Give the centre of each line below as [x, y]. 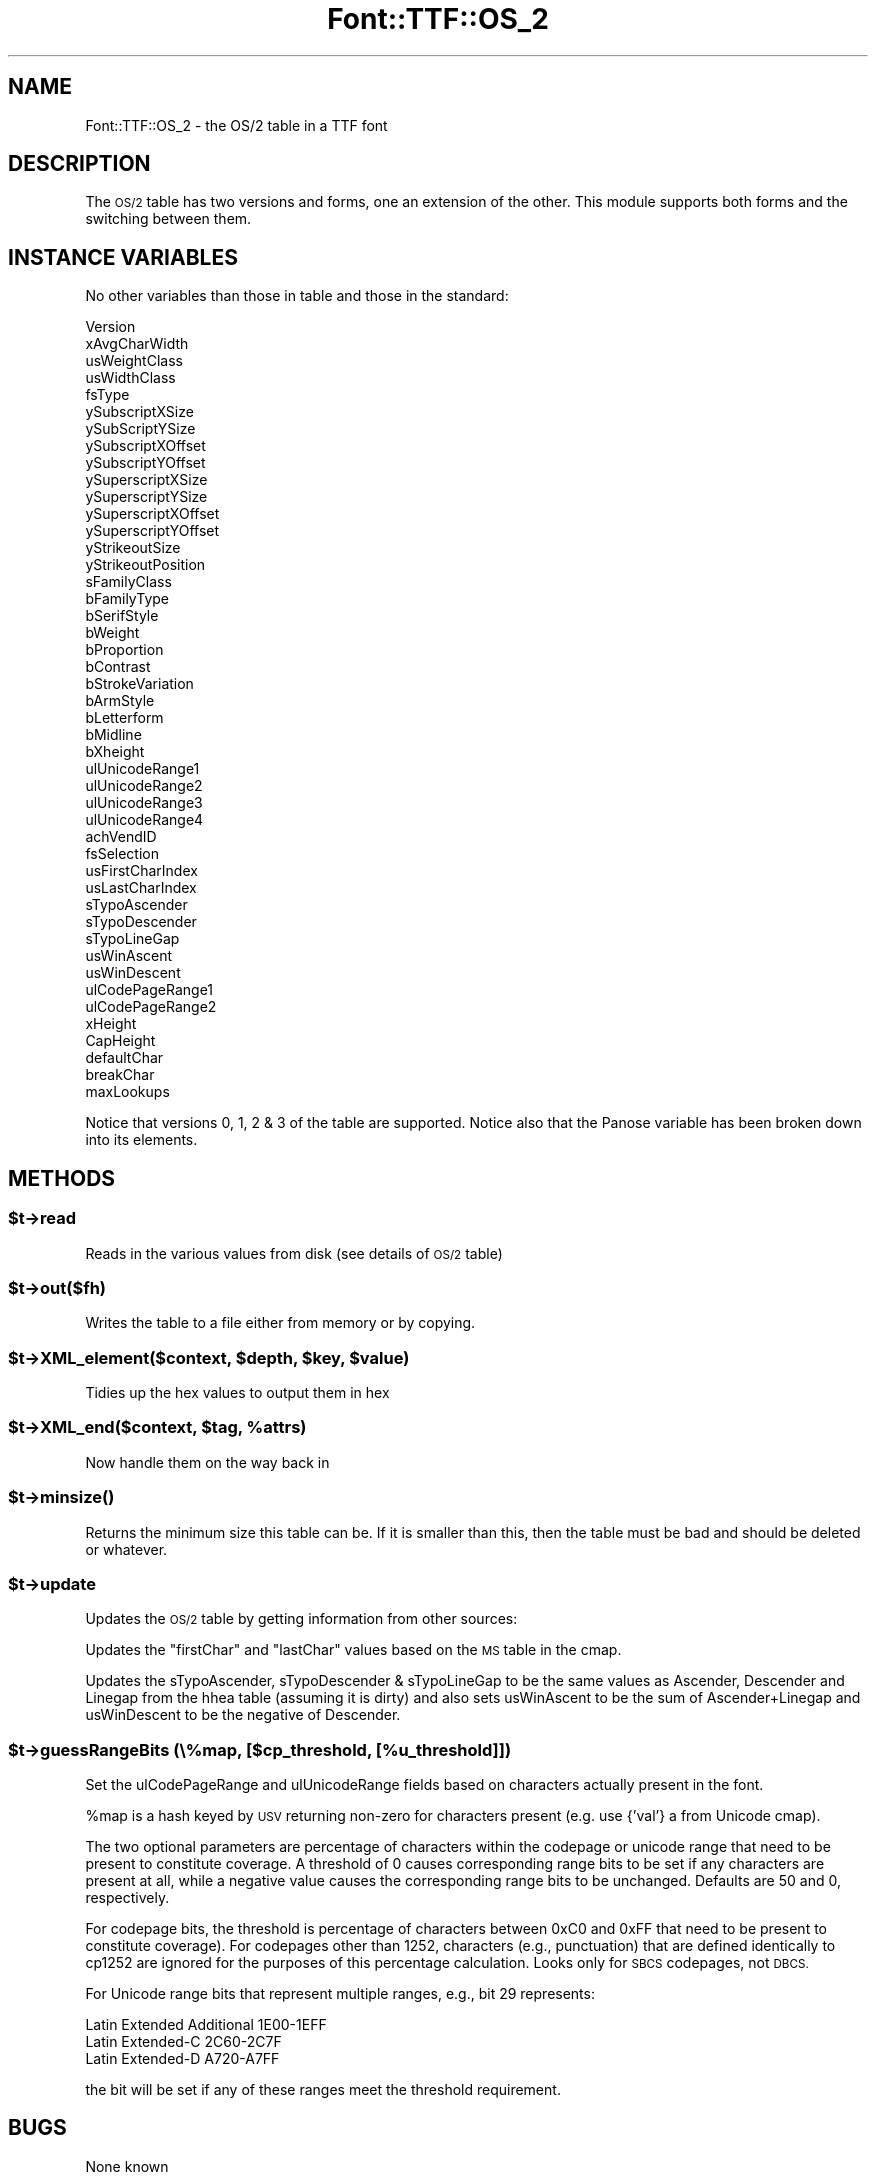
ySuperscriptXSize [146, 480]
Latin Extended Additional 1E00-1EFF [206, 2024]
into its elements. [141, 1140]
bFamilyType [127, 599]
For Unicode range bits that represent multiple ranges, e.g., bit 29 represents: [340, 1993]
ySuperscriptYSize [146, 497]
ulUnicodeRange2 [144, 786]
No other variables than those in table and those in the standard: [297, 296]
